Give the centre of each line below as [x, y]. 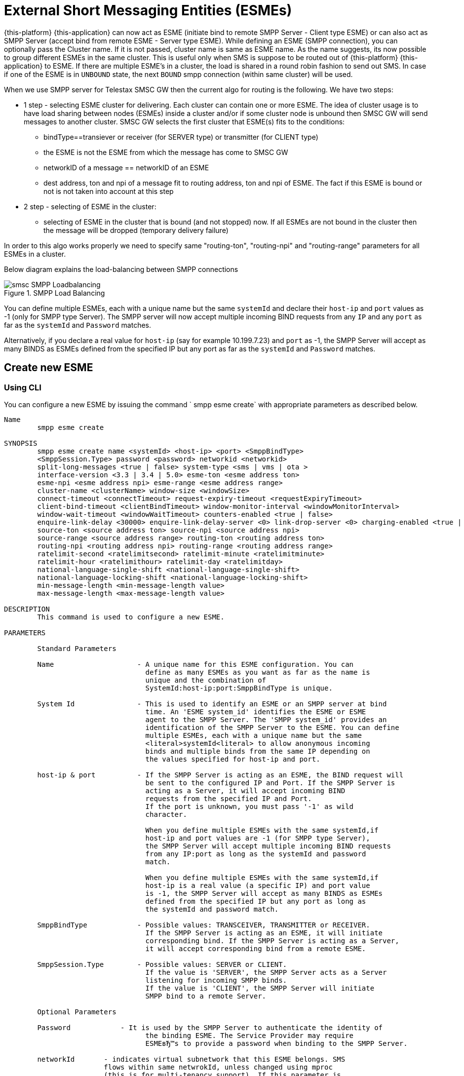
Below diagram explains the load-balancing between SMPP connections [121, 269]
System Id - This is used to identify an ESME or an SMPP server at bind [212, 704]
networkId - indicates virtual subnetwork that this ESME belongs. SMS [191, 1059]
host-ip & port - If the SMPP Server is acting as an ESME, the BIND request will [220, 775]
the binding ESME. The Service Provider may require [250, 1035]
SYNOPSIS [21, 443]
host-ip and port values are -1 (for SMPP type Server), [258, 838]
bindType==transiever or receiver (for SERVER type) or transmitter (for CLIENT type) [181, 137]
